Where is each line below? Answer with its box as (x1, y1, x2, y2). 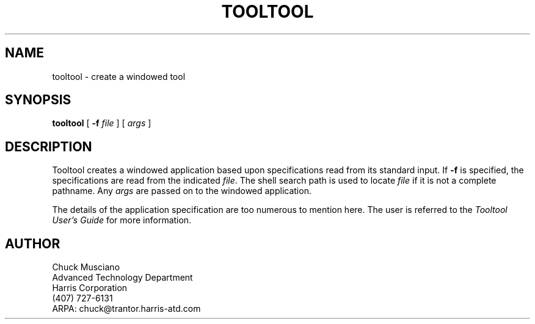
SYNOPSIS (5, 92, 71, 108)
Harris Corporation (52, 283, 128, 293)
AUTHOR (5, 236, 60, 251)
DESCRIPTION (5, 139, 92, 154)
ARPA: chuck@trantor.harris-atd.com (52, 303, 201, 314)
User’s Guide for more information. (52, 215, 192, 226)
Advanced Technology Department (52, 272, 193, 283)
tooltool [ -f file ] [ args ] (52, 118, 151, 129)
